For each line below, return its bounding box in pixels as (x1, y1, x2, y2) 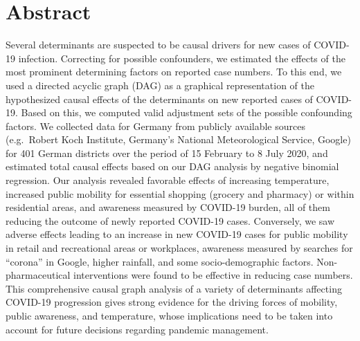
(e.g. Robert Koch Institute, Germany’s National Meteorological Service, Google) (6, 132, 351, 147)
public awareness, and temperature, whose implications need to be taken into (6, 308, 333, 322)
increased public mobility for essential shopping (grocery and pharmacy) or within (6, 186, 354, 201)
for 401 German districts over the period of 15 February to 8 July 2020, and (6, 145, 328, 160)
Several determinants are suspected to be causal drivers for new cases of (6, 37, 311, 52)
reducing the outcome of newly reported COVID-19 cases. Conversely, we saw (6, 213, 335, 228)
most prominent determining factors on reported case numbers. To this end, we (6, 64, 342, 79)
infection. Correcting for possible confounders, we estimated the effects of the (18, 50, 345, 65)
